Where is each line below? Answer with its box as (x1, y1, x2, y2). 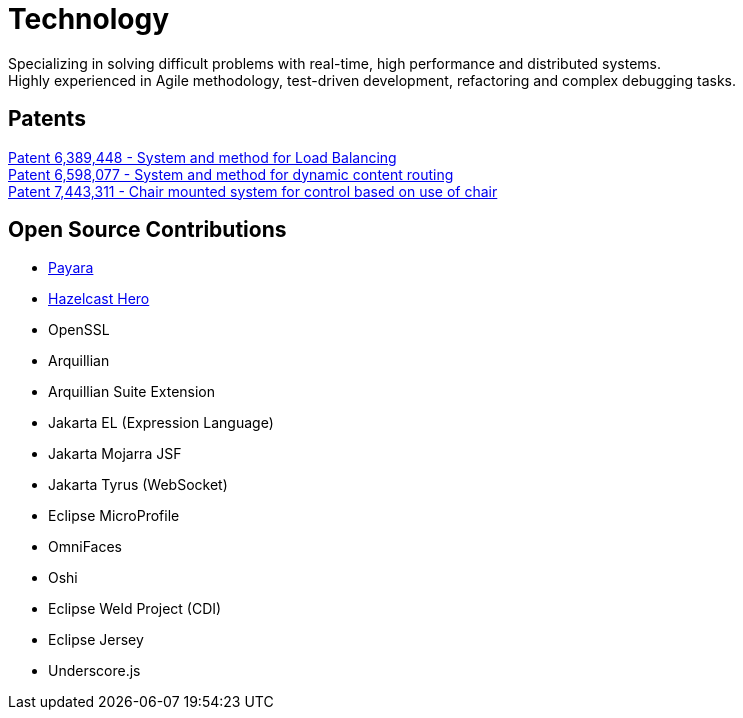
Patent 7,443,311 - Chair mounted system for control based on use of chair (8, 182, 498, 200)
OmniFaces (48, 538, 122, 556)
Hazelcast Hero (48, 290, 150, 308)
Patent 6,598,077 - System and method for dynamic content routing (8, 165, 454, 183)
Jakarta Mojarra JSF (48, 445, 182, 463)
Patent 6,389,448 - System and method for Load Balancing (8, 148, 397, 166)
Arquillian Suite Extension (48, 383, 216, 401)
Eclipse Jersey (48, 631, 144, 649)
